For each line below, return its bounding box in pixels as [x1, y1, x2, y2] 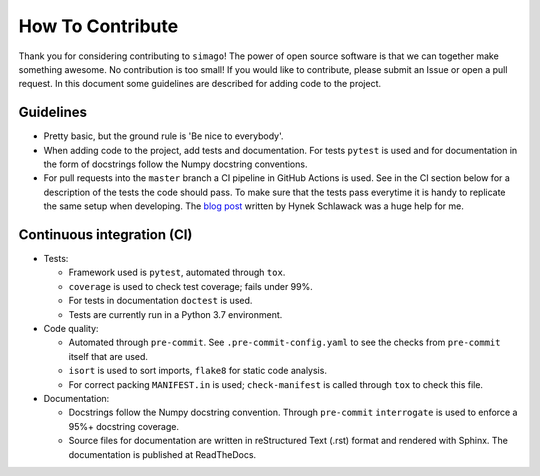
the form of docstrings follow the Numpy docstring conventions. [43, 158, 308, 170]
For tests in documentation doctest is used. [68, 295, 253, 307]
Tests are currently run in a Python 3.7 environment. [68, 308, 283, 320]
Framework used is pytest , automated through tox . [68, 266, 286, 279]
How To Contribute [18, 15, 179, 37]
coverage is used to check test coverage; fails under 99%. [68, 280, 314, 292]
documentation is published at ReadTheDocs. [68, 448, 257, 460]
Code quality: [43, 323, 99, 335]
